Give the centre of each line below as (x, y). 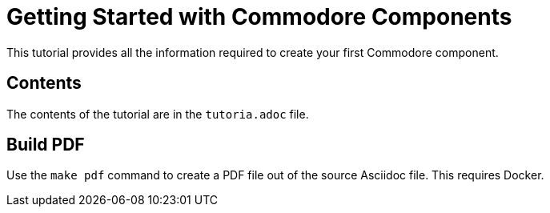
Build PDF (46, 145)
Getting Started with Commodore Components (259, 17)
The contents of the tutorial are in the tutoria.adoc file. (158, 114)
